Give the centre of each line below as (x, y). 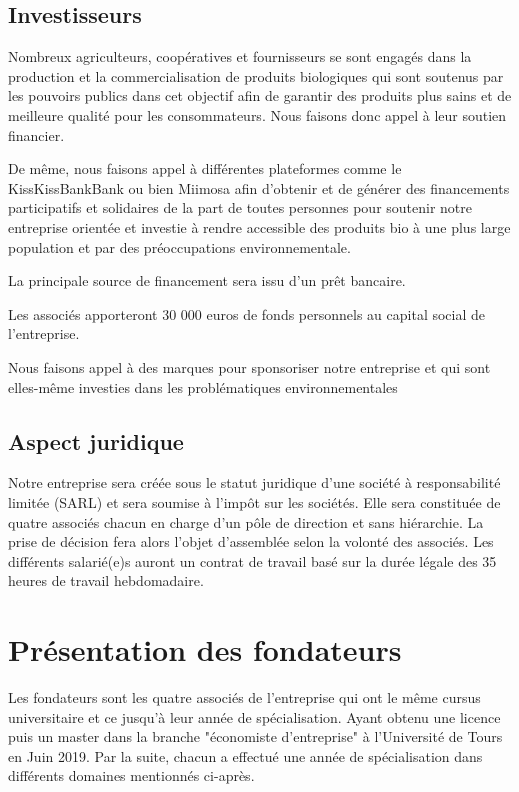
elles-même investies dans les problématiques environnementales (203, 386)
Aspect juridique (96, 440)
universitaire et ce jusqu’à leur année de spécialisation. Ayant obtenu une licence (254, 716)
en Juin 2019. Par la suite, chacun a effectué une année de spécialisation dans (245, 755)
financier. (36, 134)
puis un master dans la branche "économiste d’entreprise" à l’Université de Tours (255, 736)
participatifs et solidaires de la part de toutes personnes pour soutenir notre (240, 207)
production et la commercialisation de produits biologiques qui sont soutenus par (256, 75)
